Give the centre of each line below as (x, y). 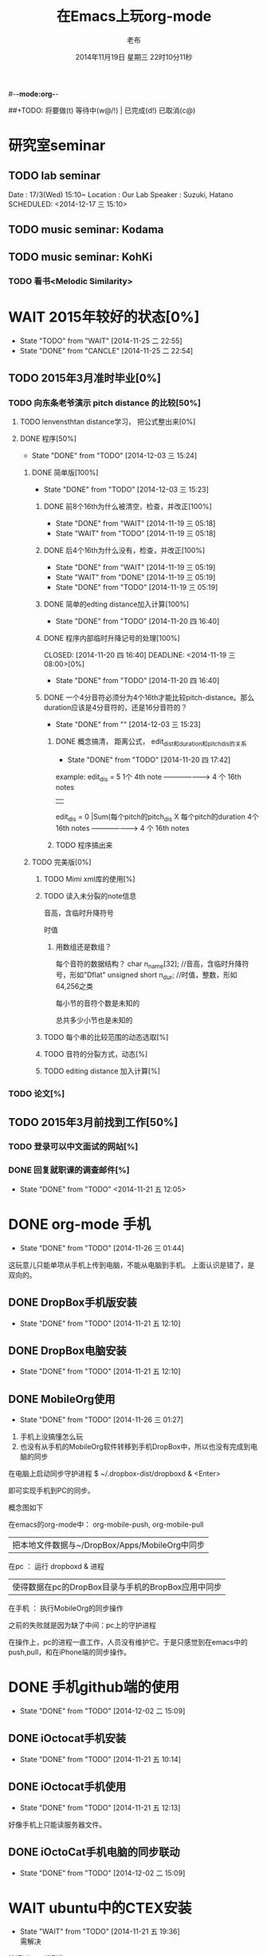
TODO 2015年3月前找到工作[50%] (93, 1122)
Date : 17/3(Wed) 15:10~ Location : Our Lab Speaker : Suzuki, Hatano (121, 194)
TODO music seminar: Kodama (86, 229)
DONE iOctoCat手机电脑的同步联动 (94, 1852)
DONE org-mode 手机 (80, 1224)
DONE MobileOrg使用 (62, 1399)
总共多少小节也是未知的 (94, 1020)
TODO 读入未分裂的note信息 (90, 895)
